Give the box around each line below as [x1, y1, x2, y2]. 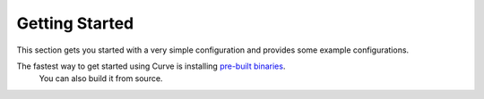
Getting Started [16, 13, 134, 33]
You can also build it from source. [39, 73, 163, 84]
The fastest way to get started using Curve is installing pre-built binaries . [16, 61, 286, 71]
